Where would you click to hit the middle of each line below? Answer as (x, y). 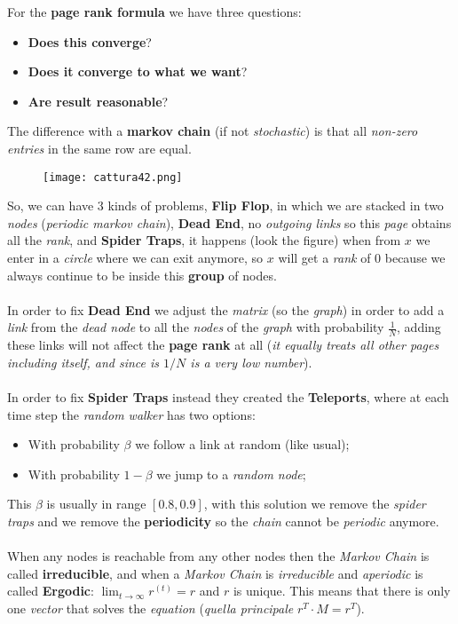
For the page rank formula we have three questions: (154, 12)
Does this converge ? (90, 41)
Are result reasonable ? (98, 101)
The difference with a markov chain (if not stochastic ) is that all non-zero (213, 131)
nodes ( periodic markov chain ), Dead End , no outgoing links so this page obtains (229, 222)
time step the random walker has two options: (131, 414)
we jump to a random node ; (231, 474)
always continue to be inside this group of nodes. (142, 275)
